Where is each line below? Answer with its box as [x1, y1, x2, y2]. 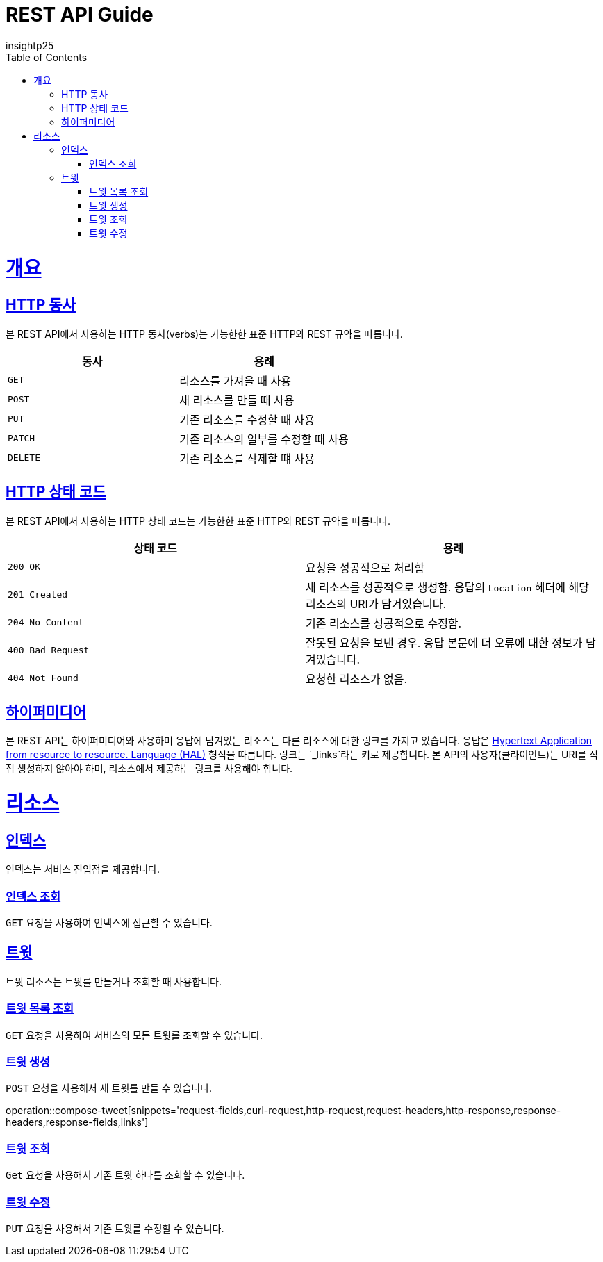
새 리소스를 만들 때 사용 [179, 393, 295, 407]
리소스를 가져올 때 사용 [179, 373, 292, 388]
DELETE [8, 452, 40, 464]
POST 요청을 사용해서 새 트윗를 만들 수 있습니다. [6, 1082, 213, 1095]
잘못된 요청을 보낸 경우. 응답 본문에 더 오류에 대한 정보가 [306, 635, 583, 650]
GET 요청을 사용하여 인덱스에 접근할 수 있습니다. [6, 917, 213, 929]
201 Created [8, 589, 68, 600]
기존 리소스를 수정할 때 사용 [179, 412, 315, 427]
